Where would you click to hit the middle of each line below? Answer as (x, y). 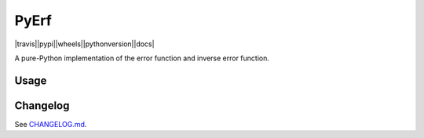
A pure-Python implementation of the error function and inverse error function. (142, 58)
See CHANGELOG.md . (51, 124)
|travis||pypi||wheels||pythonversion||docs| (84, 44)
